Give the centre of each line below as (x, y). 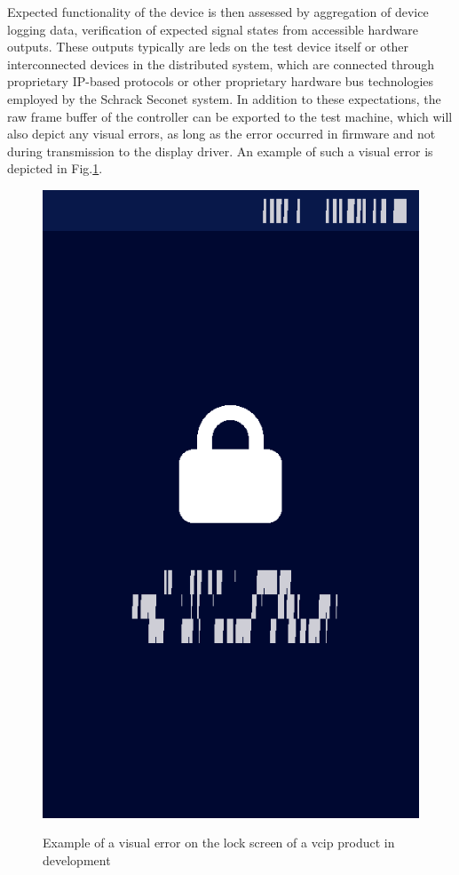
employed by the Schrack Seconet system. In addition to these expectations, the (224, 98)
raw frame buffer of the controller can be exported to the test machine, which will (230, 116)
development (77, 859)
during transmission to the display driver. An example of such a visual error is (220, 151)
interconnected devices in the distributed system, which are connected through (221, 64)
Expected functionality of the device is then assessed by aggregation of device (218, 12)
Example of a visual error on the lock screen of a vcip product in (219, 843)
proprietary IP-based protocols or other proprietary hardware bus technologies (221, 81)
